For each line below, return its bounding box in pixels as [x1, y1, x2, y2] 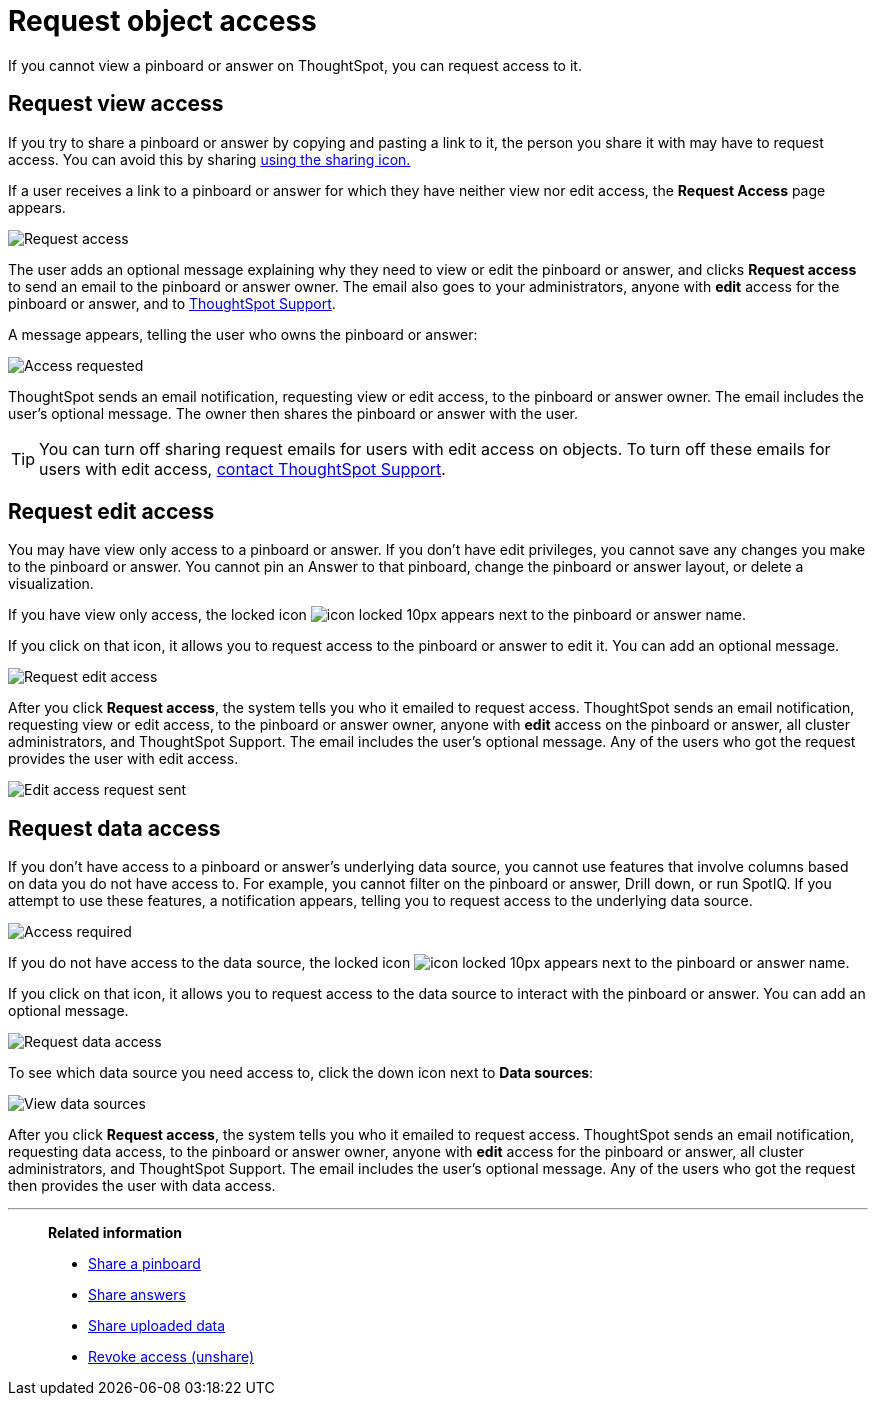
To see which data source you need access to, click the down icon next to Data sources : [8, 1064, 594, 1082]
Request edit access [8, 499, 215, 525]
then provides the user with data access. [8, 1177, 276, 1195]
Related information [48, 1224, 183, 1242]
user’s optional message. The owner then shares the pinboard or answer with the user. [8, 404, 579, 422]
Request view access [8, 91, 224, 117]
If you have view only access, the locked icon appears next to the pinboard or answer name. [8, 606, 747, 624]
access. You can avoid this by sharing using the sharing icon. [8, 150, 411, 168]
